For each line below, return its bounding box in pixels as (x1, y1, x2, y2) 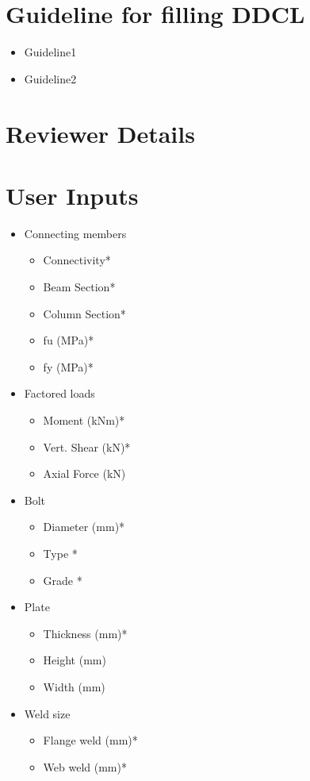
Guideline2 (24, 70, 77, 87)
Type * (43, 544, 78, 561)
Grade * (43, 571, 82, 588)
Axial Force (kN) (43, 465, 126, 482)
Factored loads (24, 385, 95, 402)
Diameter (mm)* (43, 518, 125, 535)
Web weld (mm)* (43, 758, 127, 775)
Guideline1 (24, 44, 77, 60)
